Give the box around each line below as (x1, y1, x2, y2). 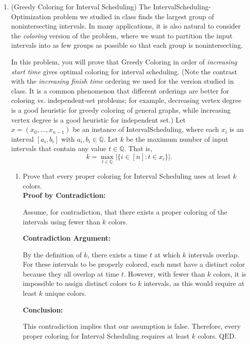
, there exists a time (87, 249, 148, 259)
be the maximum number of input (126, 133, 228, 144)
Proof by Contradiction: (23, 190, 106, 200)
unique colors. (45, 288, 86, 298)
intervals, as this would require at (143, 278, 245, 288)
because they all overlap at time (23, 268, 119, 279)
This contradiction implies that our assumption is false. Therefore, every (23, 321, 241, 331)
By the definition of (23, 249, 82, 259)
